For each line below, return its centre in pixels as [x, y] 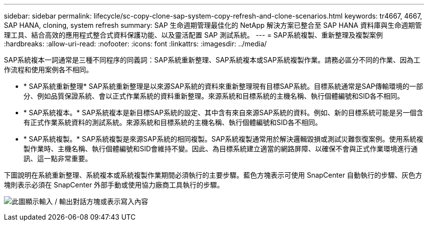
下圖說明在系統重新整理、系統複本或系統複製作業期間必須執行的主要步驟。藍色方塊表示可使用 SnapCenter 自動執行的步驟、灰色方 [213, 175]
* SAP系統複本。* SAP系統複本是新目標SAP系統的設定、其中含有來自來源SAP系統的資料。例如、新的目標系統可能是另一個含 [224, 112]
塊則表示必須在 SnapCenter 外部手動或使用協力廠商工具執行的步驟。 [114, 185]
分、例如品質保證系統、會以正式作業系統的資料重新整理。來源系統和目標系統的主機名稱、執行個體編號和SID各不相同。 [214, 96]
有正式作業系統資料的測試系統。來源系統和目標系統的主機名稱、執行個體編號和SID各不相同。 [173, 122]
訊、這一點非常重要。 [58, 158]
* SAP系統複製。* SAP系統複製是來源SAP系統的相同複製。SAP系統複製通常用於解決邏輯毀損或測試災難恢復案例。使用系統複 [224, 139]
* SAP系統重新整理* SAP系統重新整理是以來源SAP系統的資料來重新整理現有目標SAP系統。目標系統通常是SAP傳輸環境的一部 [223, 86]
